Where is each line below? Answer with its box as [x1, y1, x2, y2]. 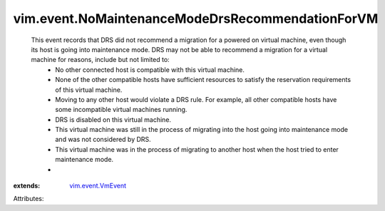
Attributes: [13, 195, 44, 203]
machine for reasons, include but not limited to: [31, 56, 170, 64]
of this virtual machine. [55, 86, 123, 94]
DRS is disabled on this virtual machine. [55, 115, 171, 124]
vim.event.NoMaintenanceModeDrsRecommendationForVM [13, 11, 379, 26]
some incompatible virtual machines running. [55, 105, 188, 114]
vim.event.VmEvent [69, 182, 127, 190]
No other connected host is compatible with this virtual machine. [55, 65, 245, 74]
